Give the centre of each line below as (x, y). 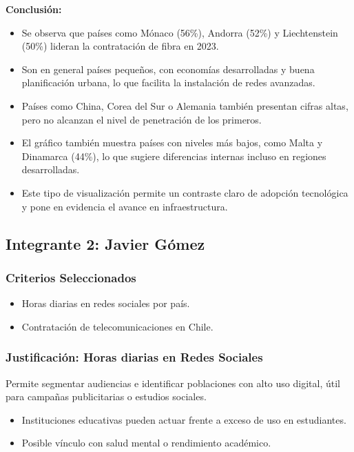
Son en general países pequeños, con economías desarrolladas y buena (168, 69)
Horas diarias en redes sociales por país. (106, 303)
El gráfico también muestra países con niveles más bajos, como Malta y (172, 143)
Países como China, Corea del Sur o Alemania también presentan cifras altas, (185, 105)
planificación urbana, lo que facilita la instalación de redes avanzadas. (168, 82)
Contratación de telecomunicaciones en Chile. (117, 326)
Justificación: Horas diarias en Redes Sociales (134, 357)
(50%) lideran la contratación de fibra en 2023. (120, 46)
